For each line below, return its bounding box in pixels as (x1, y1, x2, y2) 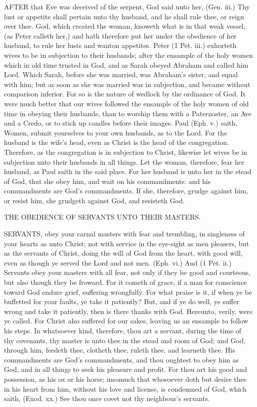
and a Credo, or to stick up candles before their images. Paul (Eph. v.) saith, (4, 118, 238, 128)
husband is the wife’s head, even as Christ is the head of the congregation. (4, 137, 229, 147)
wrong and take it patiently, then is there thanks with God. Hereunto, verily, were (4, 306, 253, 316)
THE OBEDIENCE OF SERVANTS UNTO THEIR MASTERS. (4, 212, 201, 222)
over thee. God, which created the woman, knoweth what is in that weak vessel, (4, 21, 246, 31)
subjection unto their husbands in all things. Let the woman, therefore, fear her (4, 156, 245, 167)
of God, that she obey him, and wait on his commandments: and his (4, 176, 211, 186)
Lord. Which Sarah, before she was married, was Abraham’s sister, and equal (4, 69, 238, 80)
